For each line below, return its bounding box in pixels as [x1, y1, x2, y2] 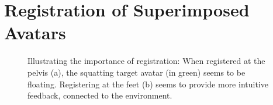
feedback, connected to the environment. [27, 89, 172, 101]
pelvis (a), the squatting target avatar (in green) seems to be [27, 66, 246, 78]
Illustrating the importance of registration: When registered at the [27, 55, 265, 67]
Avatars [4, 21, 66, 45]
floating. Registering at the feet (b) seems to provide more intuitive [27, 77, 268, 90]
